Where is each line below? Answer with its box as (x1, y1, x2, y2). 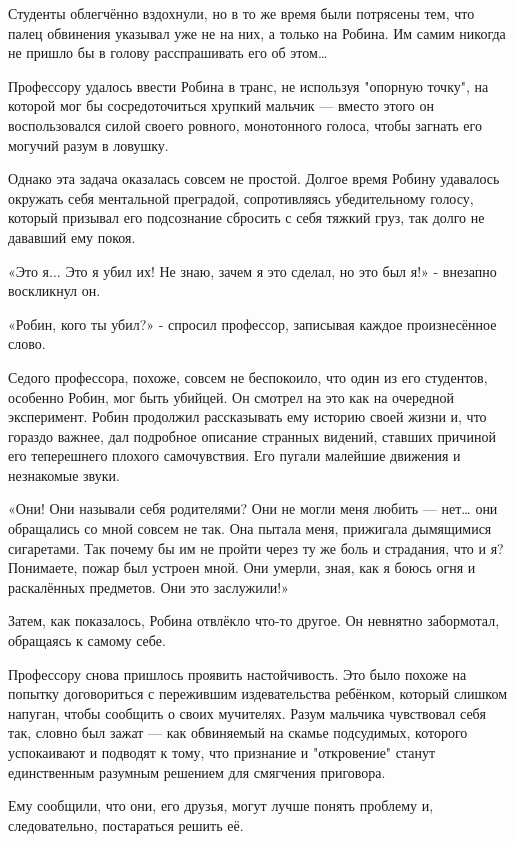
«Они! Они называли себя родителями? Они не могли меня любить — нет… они (8, 498, 498, 519)
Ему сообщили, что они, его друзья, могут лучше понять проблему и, (8, 795, 434, 816)
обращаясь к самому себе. (8, 630, 166, 651)
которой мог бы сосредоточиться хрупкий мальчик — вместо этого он (8, 95, 435, 116)
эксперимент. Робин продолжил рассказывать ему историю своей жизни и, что (8, 406, 487, 427)
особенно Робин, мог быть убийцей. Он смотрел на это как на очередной (8, 386, 455, 407)
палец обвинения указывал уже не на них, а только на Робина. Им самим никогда (8, 22, 506, 43)
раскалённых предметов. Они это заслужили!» (8, 576, 289, 597)
